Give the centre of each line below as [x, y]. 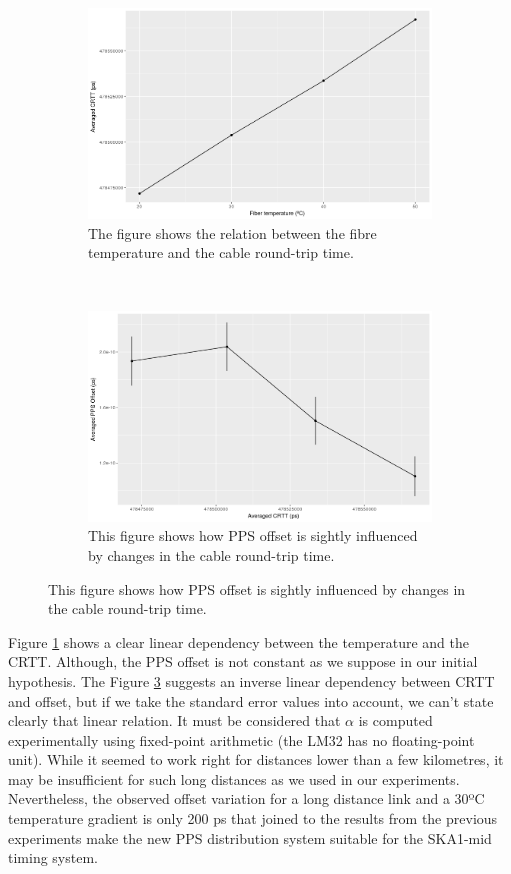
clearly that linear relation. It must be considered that [174, 720]
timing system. [53, 857]
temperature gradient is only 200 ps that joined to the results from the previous [253, 818]
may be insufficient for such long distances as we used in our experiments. [234, 778]
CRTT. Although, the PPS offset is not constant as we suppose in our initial [243, 661]
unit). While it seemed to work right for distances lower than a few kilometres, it [256, 759]
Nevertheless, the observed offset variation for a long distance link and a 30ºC [246, 798]
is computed [395, 720]
